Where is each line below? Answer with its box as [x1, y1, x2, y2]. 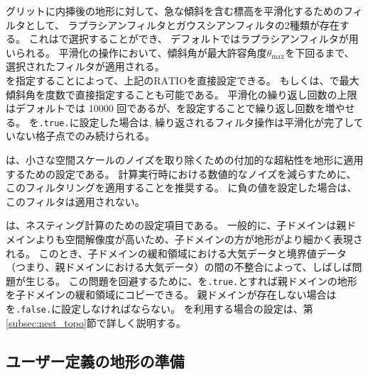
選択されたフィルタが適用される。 [6, 59, 165, 74]
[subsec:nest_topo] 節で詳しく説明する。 [6, 315, 186, 330]
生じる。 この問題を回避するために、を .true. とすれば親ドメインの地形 [25, 273, 357, 288]
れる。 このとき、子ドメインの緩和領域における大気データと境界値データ [6, 245, 347, 260]
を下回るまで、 [285, 45, 355, 60]
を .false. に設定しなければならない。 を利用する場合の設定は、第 [6, 301, 313, 315]
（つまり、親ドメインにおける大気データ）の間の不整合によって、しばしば [6, 259, 352, 274]
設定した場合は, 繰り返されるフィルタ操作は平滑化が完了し [79, 114, 354, 129]
